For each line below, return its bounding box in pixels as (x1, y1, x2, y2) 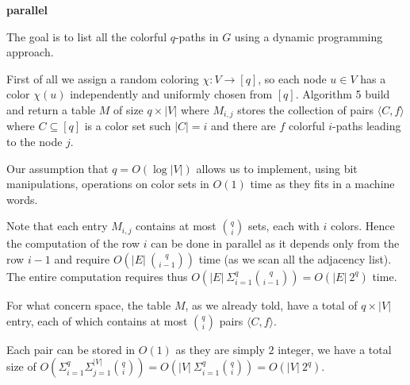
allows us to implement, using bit (196, 160, 358, 176)
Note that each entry (6, 218, 108, 234)
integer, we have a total (278, 341, 392, 357)
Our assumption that (6, 160, 109, 176)
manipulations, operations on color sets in (6, 175, 209, 192)
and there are (211, 117, 276, 134)
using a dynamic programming (234, 28, 383, 44)
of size (113, 101, 144, 117)
